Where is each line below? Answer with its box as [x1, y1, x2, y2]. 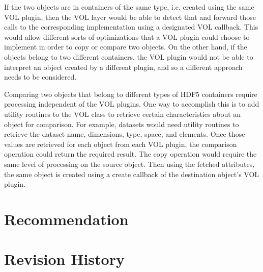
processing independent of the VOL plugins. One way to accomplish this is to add [4, 98, 259, 109]
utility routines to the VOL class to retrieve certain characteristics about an [4, 108, 241, 119]
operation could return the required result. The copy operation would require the [4, 149, 257, 159]
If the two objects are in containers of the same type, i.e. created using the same [4, 2, 254, 12]
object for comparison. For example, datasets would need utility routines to [4, 118, 239, 129]
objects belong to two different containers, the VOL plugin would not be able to [4, 51, 253, 62]
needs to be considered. [4, 71, 77, 82]
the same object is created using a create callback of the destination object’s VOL [4, 168, 259, 179]
